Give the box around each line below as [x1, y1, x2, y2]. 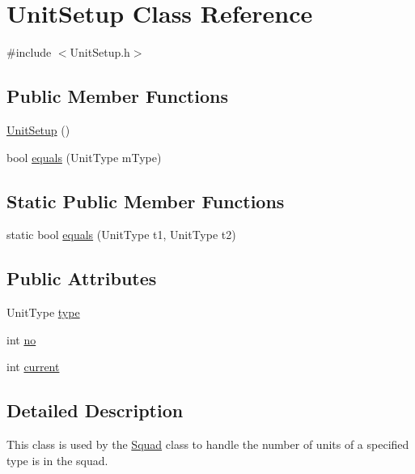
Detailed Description [6, 398, 184, 423]
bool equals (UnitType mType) [6, 148, 162, 165]
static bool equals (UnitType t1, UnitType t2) [6, 226, 236, 243]
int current [6, 358, 60, 375]
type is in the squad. [6, 451, 108, 468]
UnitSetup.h [70, 44, 130, 61]
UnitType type [6, 304, 80, 321]
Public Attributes [6, 266, 157, 291]
